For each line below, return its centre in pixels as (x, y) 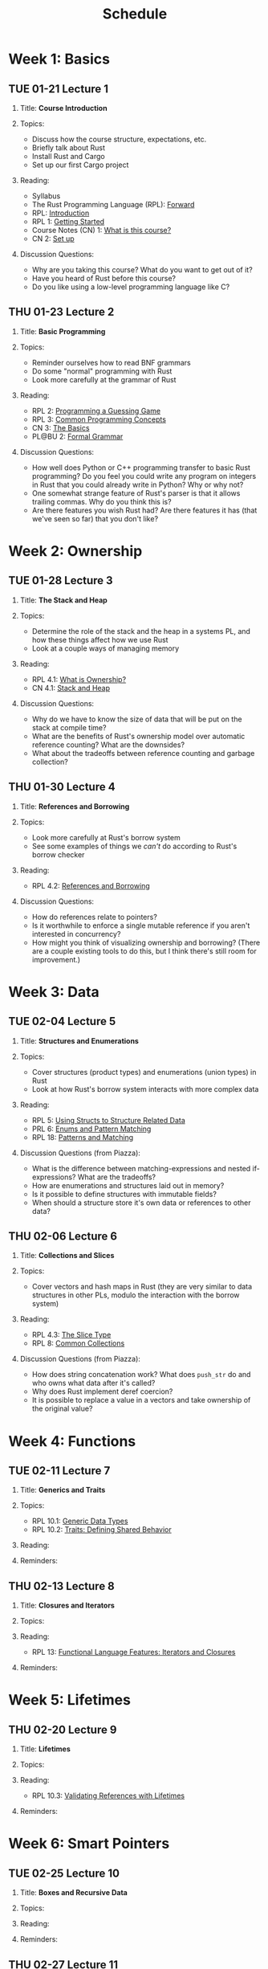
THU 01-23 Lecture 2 (61, 312)
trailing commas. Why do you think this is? (102, 501)
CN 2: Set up (53, 239)
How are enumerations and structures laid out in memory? (128, 1185)
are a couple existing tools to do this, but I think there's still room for (144, 951)
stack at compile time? (69, 727)
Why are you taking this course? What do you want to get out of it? (142, 270)
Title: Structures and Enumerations (79, 1040)
